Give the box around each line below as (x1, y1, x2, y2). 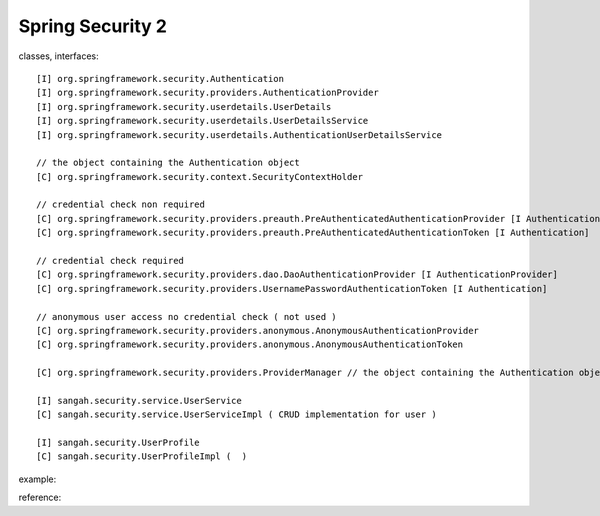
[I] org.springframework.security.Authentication (36, 73, 285, 84)
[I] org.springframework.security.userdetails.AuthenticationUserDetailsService (36, 129, 443, 140)
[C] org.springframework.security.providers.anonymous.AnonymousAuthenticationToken (36, 339, 464, 350)
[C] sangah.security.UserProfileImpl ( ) (36, 451, 248, 462)
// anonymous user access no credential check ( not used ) (36, 311, 337, 322)
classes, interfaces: (18, 50, 99, 62)
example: (18, 473, 57, 485)
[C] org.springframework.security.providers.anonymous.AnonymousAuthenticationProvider (36, 325, 480, 336)
